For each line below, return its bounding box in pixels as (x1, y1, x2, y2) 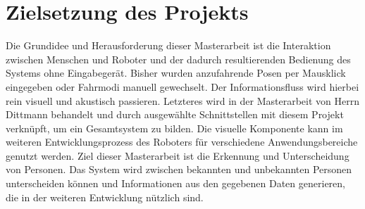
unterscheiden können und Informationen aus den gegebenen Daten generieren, (6, 176, 345, 191)
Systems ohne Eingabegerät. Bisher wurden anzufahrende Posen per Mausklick (6, 65, 346, 80)
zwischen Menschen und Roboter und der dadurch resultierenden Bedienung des (6, 51, 351, 66)
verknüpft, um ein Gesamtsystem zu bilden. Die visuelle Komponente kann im (6, 120, 343, 135)
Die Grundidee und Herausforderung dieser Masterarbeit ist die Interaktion (6, 38, 331, 53)
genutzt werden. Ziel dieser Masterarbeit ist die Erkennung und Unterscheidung (6, 148, 349, 163)
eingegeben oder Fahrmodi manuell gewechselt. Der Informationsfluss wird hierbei (6, 79, 359, 94)
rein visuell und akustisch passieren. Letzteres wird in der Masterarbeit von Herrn (6, 93, 359, 108)
